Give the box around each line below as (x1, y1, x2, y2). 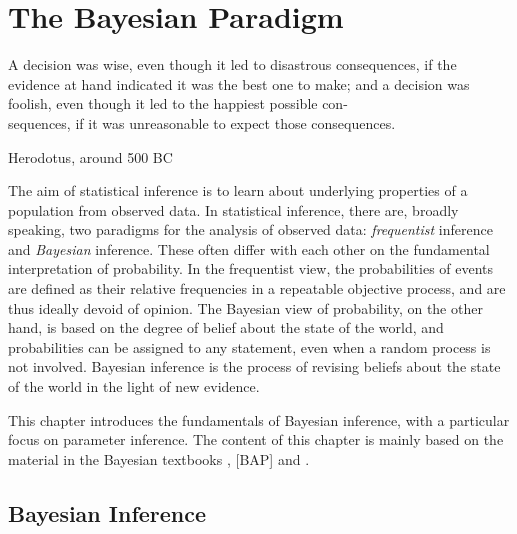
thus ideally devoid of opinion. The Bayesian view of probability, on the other (8, 297, 483, 318)
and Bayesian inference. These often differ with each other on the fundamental (8, 238, 490, 259)
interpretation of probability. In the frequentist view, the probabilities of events (8, 258, 494, 279)
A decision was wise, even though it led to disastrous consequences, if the (8, 54, 457, 75)
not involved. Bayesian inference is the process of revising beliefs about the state (8, 356, 501, 377)
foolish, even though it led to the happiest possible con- (8, 93, 348, 114)
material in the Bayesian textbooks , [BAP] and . (8, 448, 310, 469)
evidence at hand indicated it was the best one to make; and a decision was (8, 73, 470, 94)
